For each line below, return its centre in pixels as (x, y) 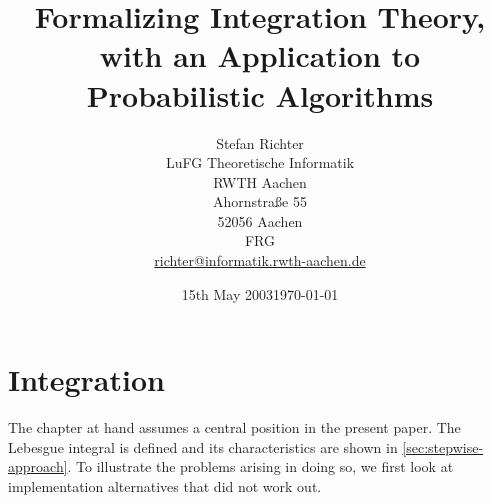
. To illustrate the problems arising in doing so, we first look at (260, 466)
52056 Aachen (260, 220)
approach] (38, 466)
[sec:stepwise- (443, 446)
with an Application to (260, 55)
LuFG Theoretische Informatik (260, 162)
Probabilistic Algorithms (260, 94)
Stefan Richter (260, 142)
